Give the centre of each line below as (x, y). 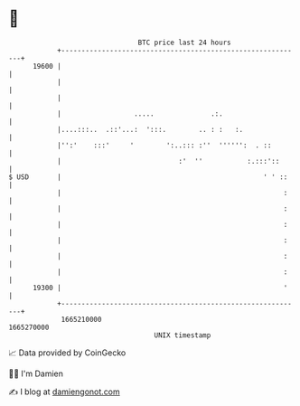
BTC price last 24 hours (184, 42)
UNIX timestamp (183, 335)
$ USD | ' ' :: (148, 177)
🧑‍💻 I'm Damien (36, 373)
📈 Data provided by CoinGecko (67, 353)
